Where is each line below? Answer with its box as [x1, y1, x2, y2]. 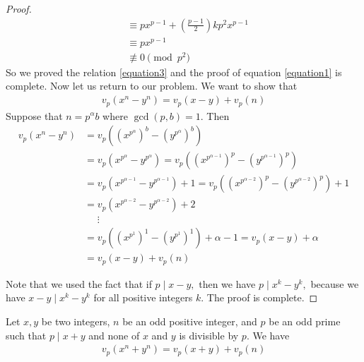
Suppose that [6, 108, 63, 123]
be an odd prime [269, 313, 341, 328]
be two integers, [41, 313, 110, 328]
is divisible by [179, 327, 239, 342]
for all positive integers [93, 290, 193, 305]
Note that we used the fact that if [6, 276, 152, 291]
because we [310, 276, 359, 291]
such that [6, 327, 47, 342]
